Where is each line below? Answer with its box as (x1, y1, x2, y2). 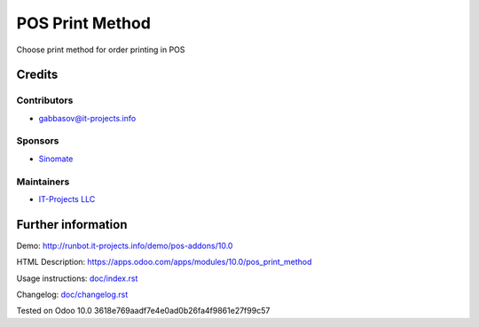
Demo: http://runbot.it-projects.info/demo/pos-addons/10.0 (16, 240, 233, 251)
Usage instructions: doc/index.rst (16, 273, 138, 284)
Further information (16, 217, 128, 232)
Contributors (16, 94, 74, 106)
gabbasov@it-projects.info (38, 113, 137, 123)
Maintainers (16, 175, 70, 188)
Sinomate (38, 153, 74, 164)
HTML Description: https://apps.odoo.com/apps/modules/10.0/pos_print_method (16, 257, 312, 268)
